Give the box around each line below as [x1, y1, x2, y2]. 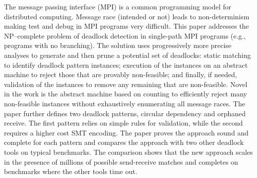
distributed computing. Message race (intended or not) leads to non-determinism [4, 11, 250, 21]
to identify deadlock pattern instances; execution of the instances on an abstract [4, 59, 248, 70]
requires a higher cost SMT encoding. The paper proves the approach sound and [4, 127, 249, 137]
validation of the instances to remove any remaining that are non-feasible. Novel [4, 79, 248, 89]
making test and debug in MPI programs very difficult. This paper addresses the [4, 21, 249, 31]
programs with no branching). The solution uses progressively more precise [4, 40, 232, 50]
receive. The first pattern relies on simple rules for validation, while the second [4, 118, 243, 128]
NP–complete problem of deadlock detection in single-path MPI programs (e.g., [4, 30, 246, 41]
